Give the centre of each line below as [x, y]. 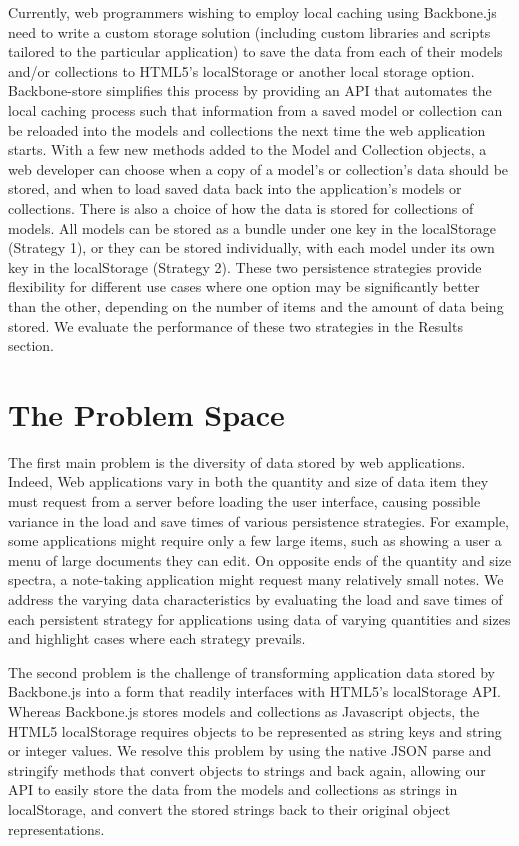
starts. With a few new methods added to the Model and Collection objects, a [247, 149]
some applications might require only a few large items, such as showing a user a [255, 540]
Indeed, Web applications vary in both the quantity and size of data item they [248, 481]
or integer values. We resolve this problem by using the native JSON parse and [250, 750]
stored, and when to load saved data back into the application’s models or [235, 188]
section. [31, 345]
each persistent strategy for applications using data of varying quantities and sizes [259, 618]
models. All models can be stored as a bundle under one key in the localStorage [252, 227]
